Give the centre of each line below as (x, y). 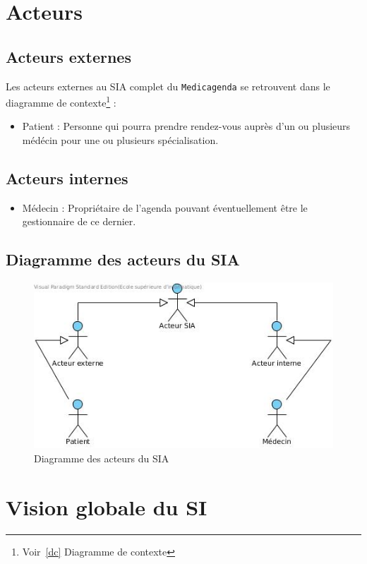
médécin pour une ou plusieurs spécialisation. (120, 140)
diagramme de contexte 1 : (61, 101)
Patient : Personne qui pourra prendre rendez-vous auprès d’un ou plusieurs (186, 126)
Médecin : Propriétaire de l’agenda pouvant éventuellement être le (165, 207)
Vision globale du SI (107, 506)
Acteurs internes (67, 178)
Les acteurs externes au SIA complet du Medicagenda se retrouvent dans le (168, 86)
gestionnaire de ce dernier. (79, 221)
